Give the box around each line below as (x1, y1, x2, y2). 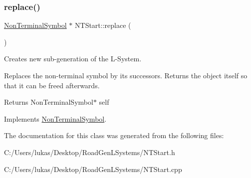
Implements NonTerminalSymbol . (4, 113, 107, 124)
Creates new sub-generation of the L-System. (4, 53, 142, 64)
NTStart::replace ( (75, 20, 131, 30)
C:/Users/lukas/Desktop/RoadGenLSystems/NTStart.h (4, 147, 175, 157)
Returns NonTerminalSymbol (4, 97, 93, 107)
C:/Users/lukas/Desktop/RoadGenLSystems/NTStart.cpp (4, 164, 182, 174)
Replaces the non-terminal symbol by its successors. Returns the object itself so (4, 70, 248, 80)
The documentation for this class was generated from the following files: (4, 130, 224, 141)
